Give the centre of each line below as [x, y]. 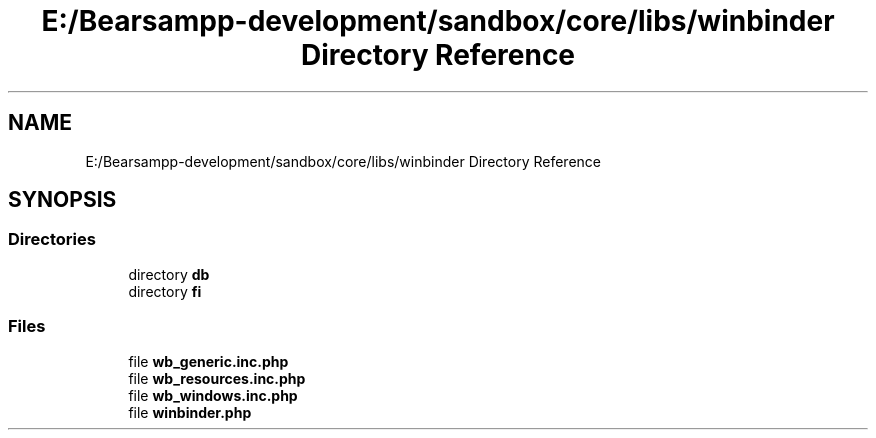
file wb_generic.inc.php [208, 361]
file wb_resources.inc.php [217, 378]
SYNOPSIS [62, 200]
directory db [169, 274]
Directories [52, 239]
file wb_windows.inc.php [213, 395]
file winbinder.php [190, 412]
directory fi [165, 291]
